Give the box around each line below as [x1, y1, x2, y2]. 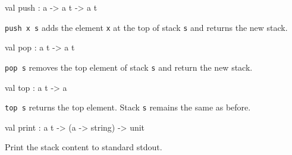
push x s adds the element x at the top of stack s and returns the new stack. [5, 21, 288, 33]
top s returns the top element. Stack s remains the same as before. [5, 101, 251, 113]
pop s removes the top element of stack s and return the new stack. [5, 61, 253, 73]
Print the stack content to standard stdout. [5, 141, 162, 153]
